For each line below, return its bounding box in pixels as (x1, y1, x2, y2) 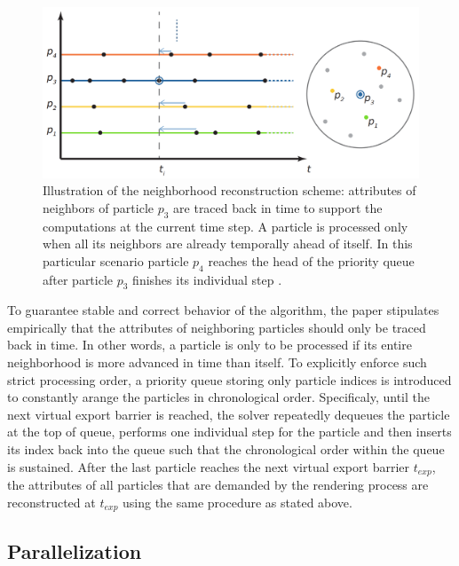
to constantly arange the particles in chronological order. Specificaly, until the (7, 388, 430, 406)
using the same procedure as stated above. (123, 492, 352, 511)
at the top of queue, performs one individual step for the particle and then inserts (7, 422, 452, 441)
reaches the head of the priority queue (208, 251, 415, 270)
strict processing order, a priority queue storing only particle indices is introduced (7, 370, 452, 389)
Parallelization (7, 537, 142, 564)
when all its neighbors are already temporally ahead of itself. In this (43, 234, 413, 253)
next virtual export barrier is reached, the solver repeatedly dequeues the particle (7, 405, 450, 423)
